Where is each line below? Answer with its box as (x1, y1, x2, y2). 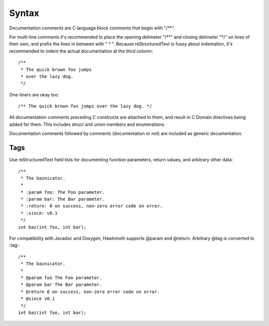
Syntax (9, 7, 39, 18)
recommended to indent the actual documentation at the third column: (9, 48, 153, 54)
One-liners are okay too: (9, 91, 59, 97)
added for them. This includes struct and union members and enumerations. (9, 121, 165, 127)
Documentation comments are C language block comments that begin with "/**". (9, 25, 175, 31)
